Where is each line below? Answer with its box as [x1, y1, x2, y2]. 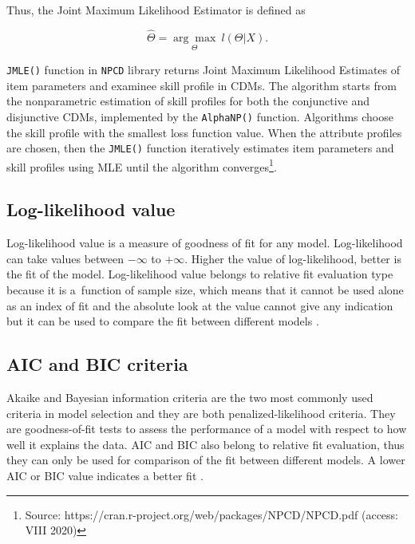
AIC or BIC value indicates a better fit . [6, 467, 204, 483]
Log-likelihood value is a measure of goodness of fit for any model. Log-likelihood [6, 235, 403, 251]
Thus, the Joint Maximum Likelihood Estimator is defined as [6, 2, 306, 18]
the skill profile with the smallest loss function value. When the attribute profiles [6, 124, 402, 140]
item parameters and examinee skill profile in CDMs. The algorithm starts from [6, 77, 397, 93]
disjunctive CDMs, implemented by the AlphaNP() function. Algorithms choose [6, 108, 393, 124]
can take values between [6, 250, 125, 266]
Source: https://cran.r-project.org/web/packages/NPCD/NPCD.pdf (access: [25, 506, 398, 522]
